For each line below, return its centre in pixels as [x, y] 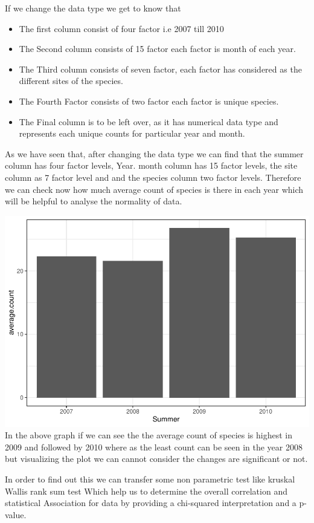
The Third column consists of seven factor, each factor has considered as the [160, 69]
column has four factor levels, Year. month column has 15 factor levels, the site [151, 165]
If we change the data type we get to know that [93, 8]
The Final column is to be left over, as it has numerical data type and [149, 121]
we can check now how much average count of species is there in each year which [154, 189]
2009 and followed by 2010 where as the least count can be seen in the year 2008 [154, 447]
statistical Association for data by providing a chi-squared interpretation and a [151, 503]
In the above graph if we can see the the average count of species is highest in [149, 435]
